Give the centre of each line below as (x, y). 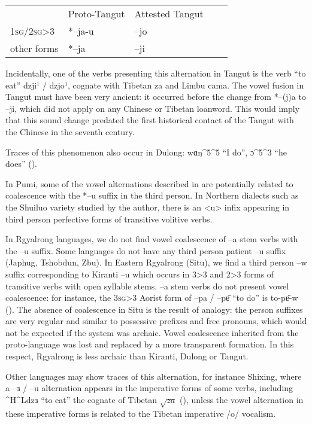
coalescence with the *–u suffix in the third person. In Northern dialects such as (152, 195)
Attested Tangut (169, 13)
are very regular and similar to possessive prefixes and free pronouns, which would (156, 321)
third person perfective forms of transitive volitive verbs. (109, 219)
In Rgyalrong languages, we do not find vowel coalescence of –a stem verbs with (152, 239)
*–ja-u (81, 31)
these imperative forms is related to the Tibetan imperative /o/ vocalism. (141, 413)
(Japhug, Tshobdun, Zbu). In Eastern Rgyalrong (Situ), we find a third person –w (156, 262)
